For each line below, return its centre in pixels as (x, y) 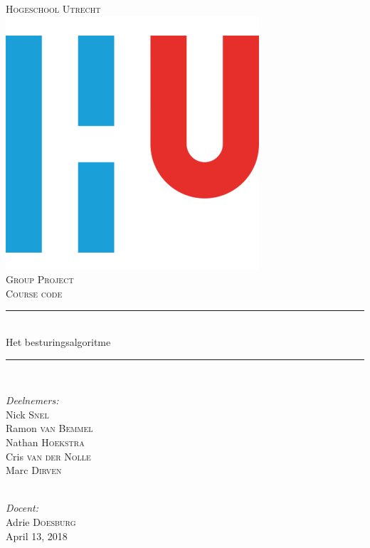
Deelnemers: (32, 400)
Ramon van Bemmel (49, 428)
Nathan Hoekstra (45, 442)
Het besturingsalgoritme (58, 341)
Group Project (40, 279)
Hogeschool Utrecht (53, 9)
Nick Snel (27, 414)
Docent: (22, 508)
